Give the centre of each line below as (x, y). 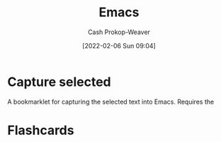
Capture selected (59, 82)
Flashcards (41, 130)
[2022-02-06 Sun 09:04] (119, 45)
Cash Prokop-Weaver (119, 32)
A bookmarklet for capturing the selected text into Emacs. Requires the (111, 102)
